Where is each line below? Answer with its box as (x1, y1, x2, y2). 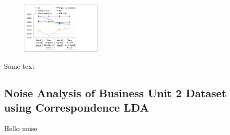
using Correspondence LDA (4, 100, 149, 115)
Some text (4, 60, 35, 71)
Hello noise (4, 123, 37, 134)
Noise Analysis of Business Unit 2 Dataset (4, 85, 227, 100)
